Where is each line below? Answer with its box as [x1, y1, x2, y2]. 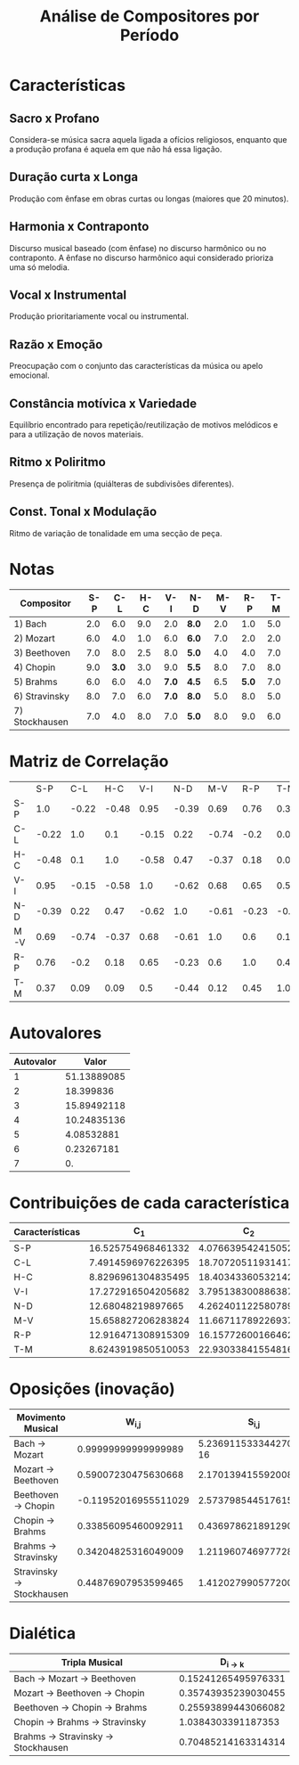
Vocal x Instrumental [9, 288, 127, 303]
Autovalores [9, 1023, 102, 1043]
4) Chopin [13, 661, 56, 674]
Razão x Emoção [9, 337, 103, 352]
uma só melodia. [9, 261, 70, 273]
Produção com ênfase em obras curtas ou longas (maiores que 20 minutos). [9, 193, 289, 204]
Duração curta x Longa [9, 169, 139, 184]
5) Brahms [13, 675, 58, 688]
